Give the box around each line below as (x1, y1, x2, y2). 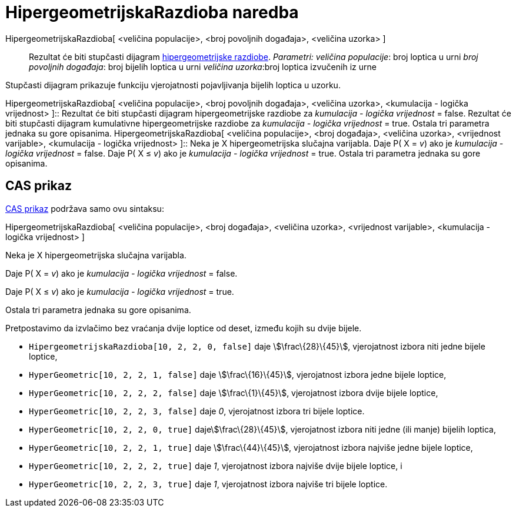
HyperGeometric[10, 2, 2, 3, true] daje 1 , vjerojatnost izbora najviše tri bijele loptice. (29, 478, 388, 489)
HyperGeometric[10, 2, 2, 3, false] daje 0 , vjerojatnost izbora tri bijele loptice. (29, 405, 365, 416)
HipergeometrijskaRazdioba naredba (5, 2, 299, 22)
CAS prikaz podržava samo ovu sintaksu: (5, 203, 164, 214)
